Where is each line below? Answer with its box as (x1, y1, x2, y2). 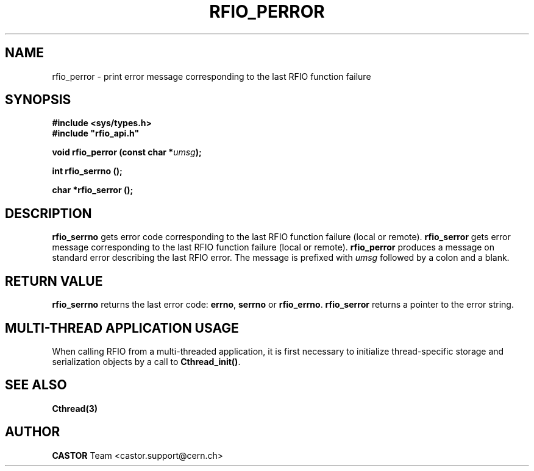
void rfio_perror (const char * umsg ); (52, 147, 202, 158)
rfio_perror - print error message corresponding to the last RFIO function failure (52, 71, 371, 82)
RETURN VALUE (5, 273, 103, 289)
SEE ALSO (5, 377, 67, 393)
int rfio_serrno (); (52, 166, 123, 177)
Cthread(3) (52, 403, 98, 414)
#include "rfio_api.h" (52, 128, 140, 139)
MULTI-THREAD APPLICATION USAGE (5, 320, 239, 336)
